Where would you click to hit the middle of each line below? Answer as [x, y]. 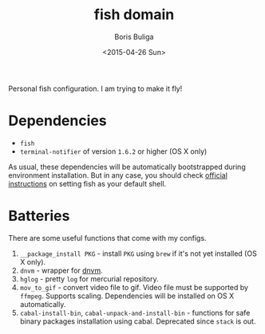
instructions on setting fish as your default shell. [87, 183]
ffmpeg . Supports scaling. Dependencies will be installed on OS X [127, 296]
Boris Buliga [134, 37]
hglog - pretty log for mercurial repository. [89, 279]
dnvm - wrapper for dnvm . [61, 270]
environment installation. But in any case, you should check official [118, 175]
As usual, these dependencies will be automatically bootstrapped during [127, 167]
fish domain [134, 15]
